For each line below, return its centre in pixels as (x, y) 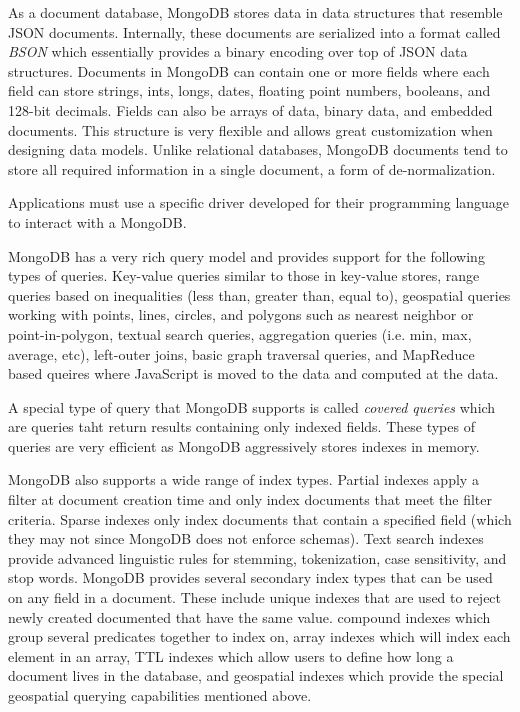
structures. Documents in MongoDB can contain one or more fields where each (249, 70)
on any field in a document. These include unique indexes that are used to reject (255, 597)
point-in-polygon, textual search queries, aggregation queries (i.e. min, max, (240, 333)
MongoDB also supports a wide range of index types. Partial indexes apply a (243, 479)
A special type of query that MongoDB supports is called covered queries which (252, 406)
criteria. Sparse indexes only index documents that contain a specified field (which (260, 518)
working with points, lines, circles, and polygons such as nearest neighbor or (241, 314)
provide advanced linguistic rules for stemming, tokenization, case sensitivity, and (257, 557)
